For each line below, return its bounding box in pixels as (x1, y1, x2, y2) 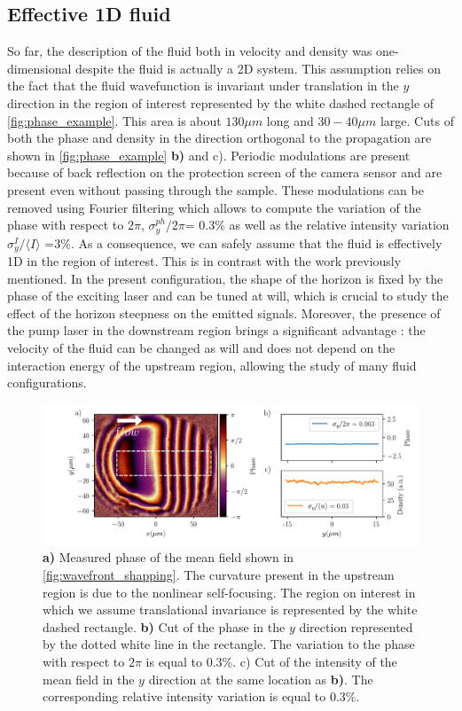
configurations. (7, 373, 87, 392)
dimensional (7, 59, 72, 77)
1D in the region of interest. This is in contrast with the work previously (7, 252, 402, 270)
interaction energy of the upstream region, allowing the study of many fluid (7, 355, 417, 374)
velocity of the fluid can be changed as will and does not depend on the (7, 339, 395, 357)
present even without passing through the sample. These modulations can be (7, 180, 424, 199)
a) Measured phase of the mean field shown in (43, 548, 294, 566)
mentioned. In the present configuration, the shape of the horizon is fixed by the (7, 269, 443, 287)
